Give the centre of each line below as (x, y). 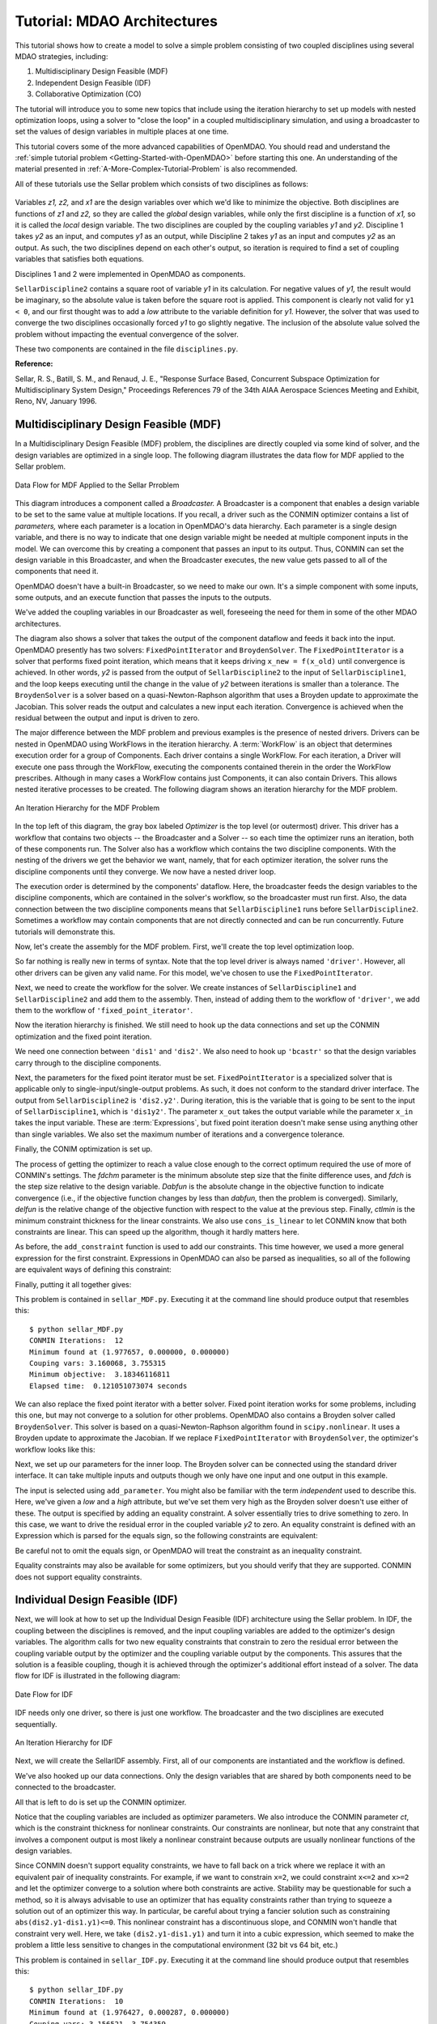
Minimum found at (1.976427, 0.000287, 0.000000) (130, 2013)
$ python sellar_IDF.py (76, 1990)
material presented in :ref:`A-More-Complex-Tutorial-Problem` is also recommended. (157, 169)
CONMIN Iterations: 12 (76, 1341)
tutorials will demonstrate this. (65, 932)
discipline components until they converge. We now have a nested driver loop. (146, 871)
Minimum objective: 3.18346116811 (100, 1375)
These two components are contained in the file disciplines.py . (127, 349)
